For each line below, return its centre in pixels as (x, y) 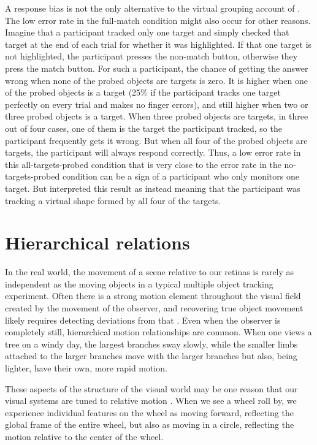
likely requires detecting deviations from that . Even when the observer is (143, 320)
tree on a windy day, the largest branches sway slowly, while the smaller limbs (151, 344)
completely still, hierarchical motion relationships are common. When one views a (158, 332)
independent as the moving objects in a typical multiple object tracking (139, 283)
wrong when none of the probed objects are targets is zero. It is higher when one (157, 80)
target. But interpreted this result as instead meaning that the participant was (153, 188)
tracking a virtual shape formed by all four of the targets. (113, 200)
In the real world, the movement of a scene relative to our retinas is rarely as (150, 272)
